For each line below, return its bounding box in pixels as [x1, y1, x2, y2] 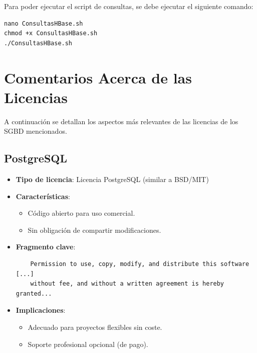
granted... [16, 290, 52, 297]
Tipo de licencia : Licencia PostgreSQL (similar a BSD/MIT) [16, 174, 209, 185]
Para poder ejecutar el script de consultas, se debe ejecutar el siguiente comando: [4, 1, 253, 11]
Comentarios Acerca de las [4, 67, 192, 87]
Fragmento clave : [16, 241, 76, 252]
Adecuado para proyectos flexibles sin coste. [28, 322, 162, 332]
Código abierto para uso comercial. [28, 208, 135, 218]
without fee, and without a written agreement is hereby [30, 280, 224, 288]
